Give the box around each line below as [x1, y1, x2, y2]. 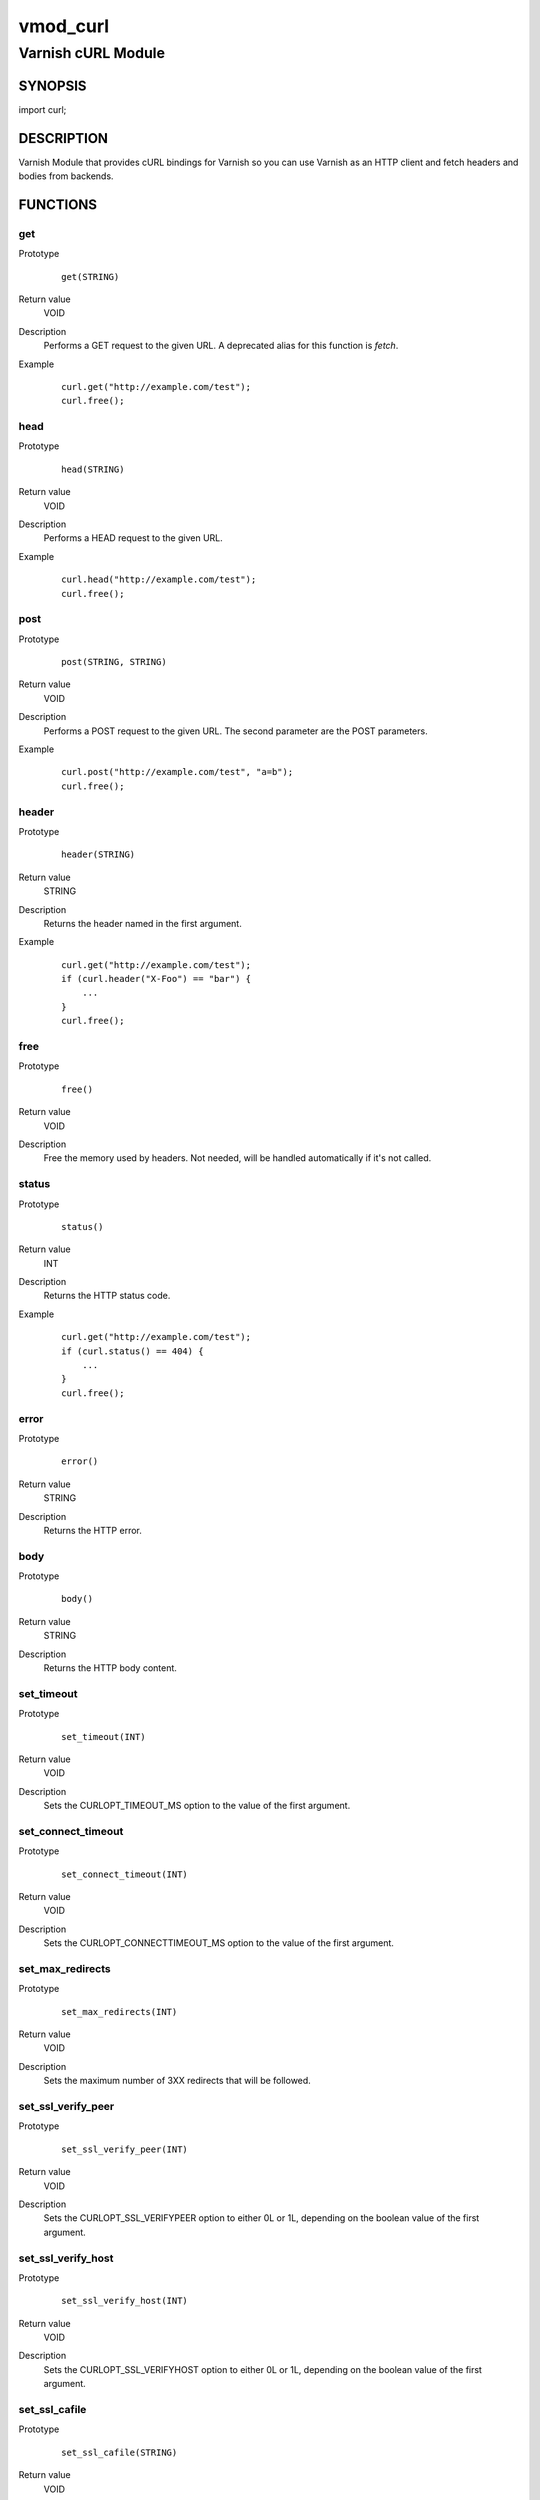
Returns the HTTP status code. [43, 1290, 171, 1302]
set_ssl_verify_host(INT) [61, 2295, 189, 2307]
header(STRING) [61, 849, 136, 860]
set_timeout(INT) [61, 1731, 146, 1742]
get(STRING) [61, 271, 120, 282]
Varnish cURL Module [18, 44, 165, 62]
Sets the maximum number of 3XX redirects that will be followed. [43, 2075, 312, 2087]
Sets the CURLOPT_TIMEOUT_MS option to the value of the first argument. [43, 1800, 351, 1812]
